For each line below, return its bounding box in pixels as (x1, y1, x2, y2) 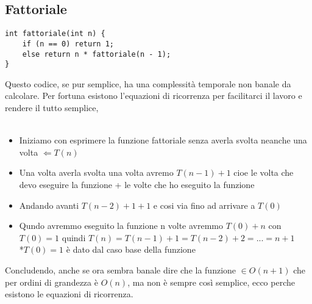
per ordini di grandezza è (5, 275, 98, 288)
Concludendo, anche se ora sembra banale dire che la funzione (5, 263, 236, 276)
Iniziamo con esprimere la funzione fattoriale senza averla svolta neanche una (19, 134, 307, 147)
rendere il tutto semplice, (5, 101, 99, 114)
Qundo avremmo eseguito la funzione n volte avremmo (19, 219, 223, 232)
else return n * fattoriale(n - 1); (22, 49, 171, 59)
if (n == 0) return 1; (22, 39, 114, 48)
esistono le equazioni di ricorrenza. (5, 288, 133, 300)
